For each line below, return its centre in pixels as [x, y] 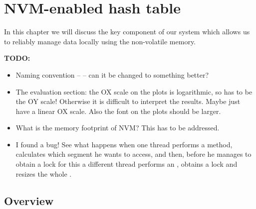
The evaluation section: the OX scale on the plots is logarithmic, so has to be [134, 91]
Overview [29, 200]
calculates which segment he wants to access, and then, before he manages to [133, 154]
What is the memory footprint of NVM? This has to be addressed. [118, 128]
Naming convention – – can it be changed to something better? [112, 74]
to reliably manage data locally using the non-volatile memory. [100, 41]
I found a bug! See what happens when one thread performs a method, [124, 144]
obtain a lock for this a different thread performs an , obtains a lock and [127, 164]
